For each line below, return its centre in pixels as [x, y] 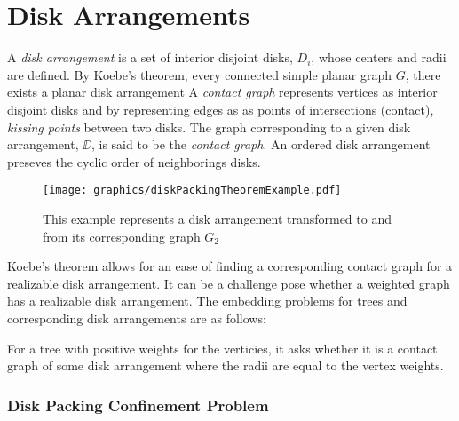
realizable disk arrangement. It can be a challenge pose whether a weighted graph [229, 283]
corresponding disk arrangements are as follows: [137, 318]
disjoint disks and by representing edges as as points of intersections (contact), [221, 109]
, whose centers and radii [379, 57]
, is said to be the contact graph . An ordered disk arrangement [261, 144]
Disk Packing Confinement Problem [138, 405]
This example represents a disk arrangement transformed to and [217, 218]
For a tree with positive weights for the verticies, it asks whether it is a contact [222, 348]
